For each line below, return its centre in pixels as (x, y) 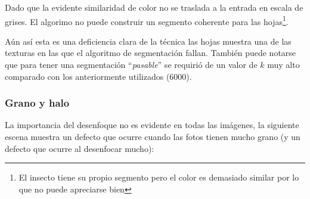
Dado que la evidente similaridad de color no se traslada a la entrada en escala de (154, 7)
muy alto (283, 65)
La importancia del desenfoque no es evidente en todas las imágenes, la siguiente (152, 125)
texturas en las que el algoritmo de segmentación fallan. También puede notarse (151, 53)
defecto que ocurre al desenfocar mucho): (80, 148)
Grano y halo (37, 103)
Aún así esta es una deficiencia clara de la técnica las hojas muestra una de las (148, 41)
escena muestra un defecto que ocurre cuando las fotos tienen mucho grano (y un (153, 137)
